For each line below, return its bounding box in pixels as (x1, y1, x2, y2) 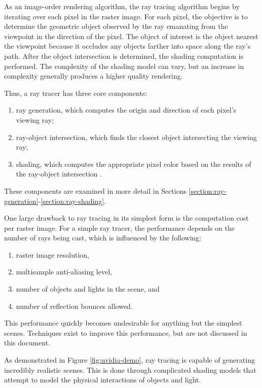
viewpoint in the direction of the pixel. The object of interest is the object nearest (4, 30, 258, 41)
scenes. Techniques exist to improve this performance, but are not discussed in (4, 327, 247, 338)
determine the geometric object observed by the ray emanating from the (4, 21, 228, 31)
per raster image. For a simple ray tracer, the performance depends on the (4, 222, 235, 233)
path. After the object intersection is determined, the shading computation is (4, 50, 244, 61)
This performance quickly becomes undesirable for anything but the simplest (4, 318, 242, 328)
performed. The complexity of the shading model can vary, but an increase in (4, 60, 244, 71)
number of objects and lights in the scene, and (16, 284, 160, 294)
